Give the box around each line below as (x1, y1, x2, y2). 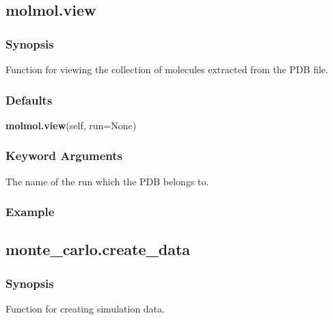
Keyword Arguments (5, 147, 123, 164)
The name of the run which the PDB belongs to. (5, 174, 209, 188)
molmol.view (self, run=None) (5, 118, 137, 132)
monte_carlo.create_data (5, 239, 191, 260)
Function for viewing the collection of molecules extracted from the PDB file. (5, 62, 328, 76)
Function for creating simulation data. (5, 302, 165, 316)
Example (5, 203, 55, 220)
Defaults (5, 91, 53, 108)
